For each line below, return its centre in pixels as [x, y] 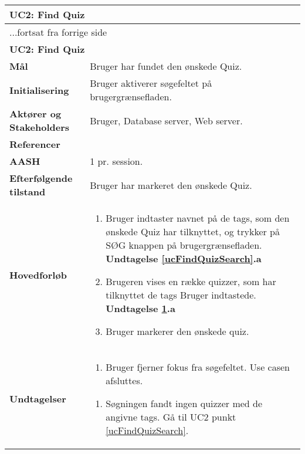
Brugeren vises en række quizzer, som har [191, 281]
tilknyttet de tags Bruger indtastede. [181, 295]
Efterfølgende [41, 178]
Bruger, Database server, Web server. [166, 120]
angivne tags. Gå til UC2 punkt [171, 417]
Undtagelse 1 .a [140, 308]
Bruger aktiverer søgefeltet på [151, 83]
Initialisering [39, 90]
